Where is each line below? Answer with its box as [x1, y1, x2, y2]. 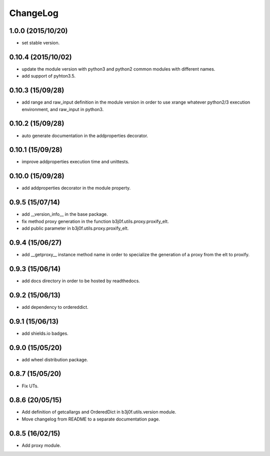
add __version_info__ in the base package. [21, 211, 108, 217]
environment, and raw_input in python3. [21, 106, 104, 112]
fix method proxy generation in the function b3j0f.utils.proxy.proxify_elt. [21, 218, 169, 224]
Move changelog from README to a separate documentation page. [21, 416, 160, 422]
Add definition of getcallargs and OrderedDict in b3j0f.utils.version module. [21, 409, 176, 415]
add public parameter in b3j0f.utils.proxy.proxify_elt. [21, 225, 129, 231]
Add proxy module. [21, 442, 61, 448]
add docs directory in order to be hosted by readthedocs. [21, 278, 140, 284]
